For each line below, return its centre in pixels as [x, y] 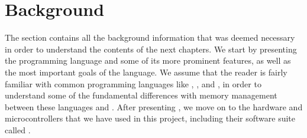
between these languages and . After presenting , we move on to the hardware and [154, 106]
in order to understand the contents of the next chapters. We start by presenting [151, 49]
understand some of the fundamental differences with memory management [141, 95]
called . [18, 129]
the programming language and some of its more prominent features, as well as [148, 60]
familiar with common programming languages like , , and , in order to [133, 83]
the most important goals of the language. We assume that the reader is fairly [146, 72]
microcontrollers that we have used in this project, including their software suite [150, 118]
